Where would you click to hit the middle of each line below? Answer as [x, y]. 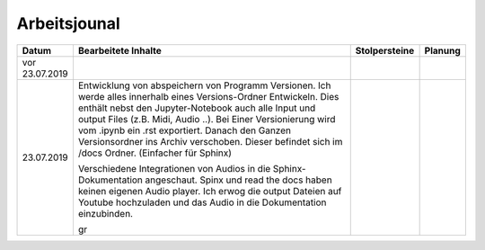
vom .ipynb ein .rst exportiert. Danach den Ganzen [185, 130]
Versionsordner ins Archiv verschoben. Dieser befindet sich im [210, 141]
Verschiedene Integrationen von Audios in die [174, 168]
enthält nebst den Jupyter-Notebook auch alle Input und [197, 108]
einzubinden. [106, 213]
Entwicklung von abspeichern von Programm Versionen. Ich [204, 85]
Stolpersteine [385, 50]
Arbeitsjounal [68, 23]
